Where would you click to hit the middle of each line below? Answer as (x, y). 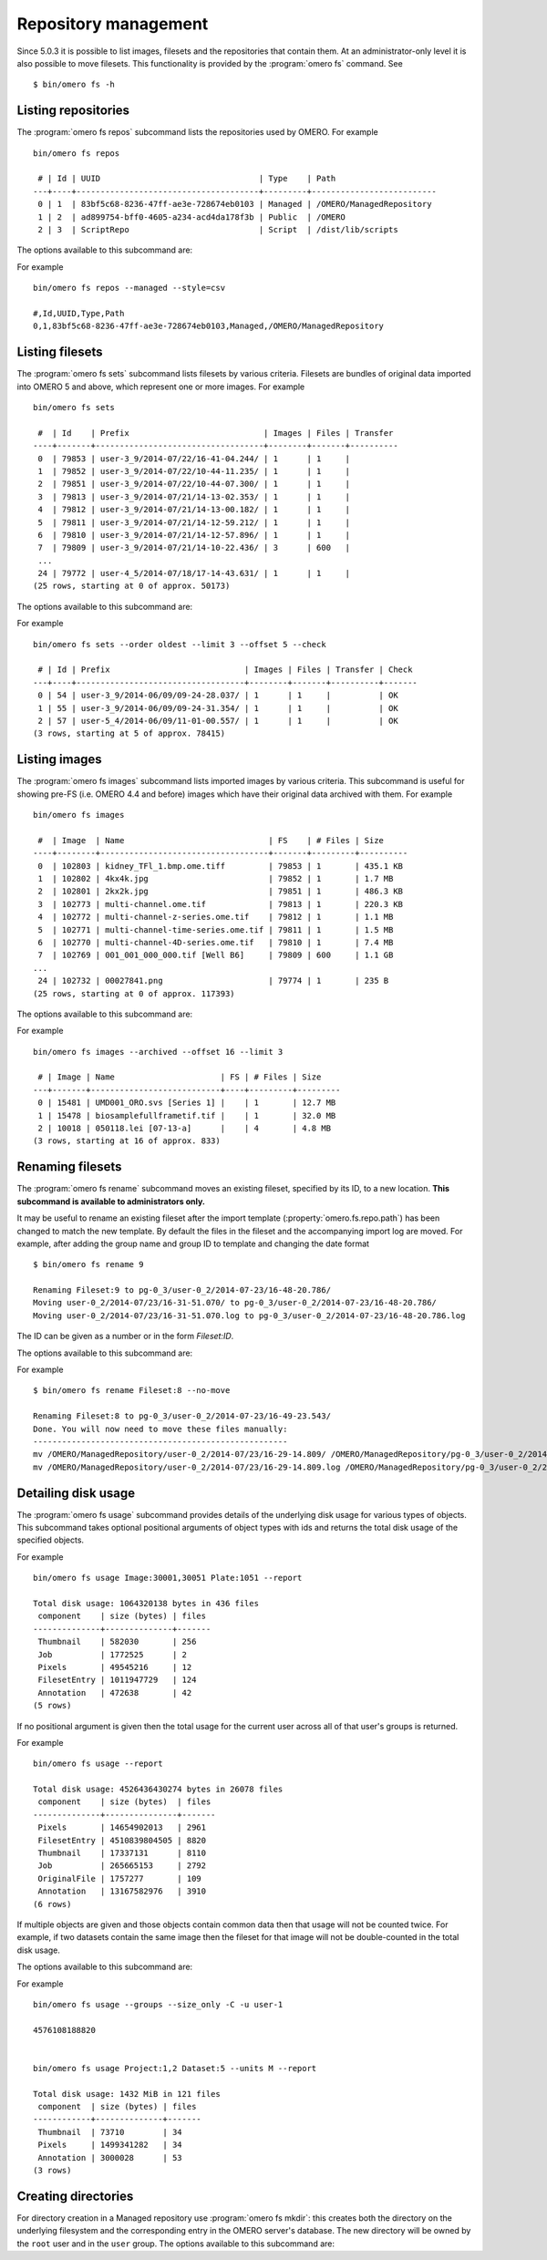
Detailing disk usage (76, 1493)
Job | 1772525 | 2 (112, 1654)
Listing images (59, 760)
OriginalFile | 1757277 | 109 (120, 1878)
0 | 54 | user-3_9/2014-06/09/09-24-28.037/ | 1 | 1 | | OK (218, 696)
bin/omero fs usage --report (98, 1764)
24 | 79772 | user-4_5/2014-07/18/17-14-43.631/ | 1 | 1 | (194, 573)
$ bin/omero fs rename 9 (88, 1264)
